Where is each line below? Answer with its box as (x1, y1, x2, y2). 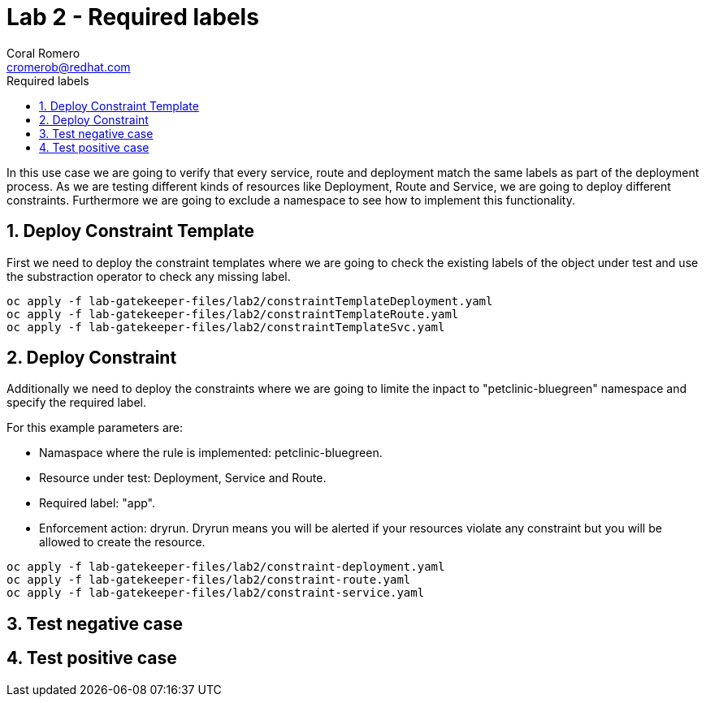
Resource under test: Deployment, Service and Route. (39, 471, 327, 485)
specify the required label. (6, 395, 147, 410)
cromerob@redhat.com (6, 59, 131, 74)
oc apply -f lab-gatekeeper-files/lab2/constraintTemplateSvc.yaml (6, 320, 445, 334)
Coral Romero (6, 45, 80, 60)
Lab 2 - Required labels (6, 3, 259, 31)
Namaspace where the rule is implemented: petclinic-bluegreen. (39, 446, 383, 460)
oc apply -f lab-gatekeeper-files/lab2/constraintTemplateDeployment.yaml (6, 294, 493, 308)
